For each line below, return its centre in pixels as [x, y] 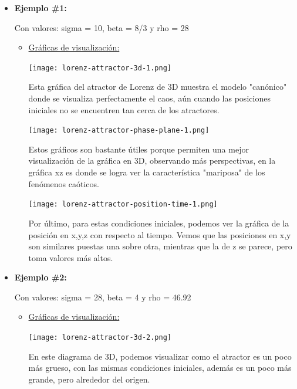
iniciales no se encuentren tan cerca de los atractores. [124, 109]
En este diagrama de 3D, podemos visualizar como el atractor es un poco [160, 356]
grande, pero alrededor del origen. [89, 379]
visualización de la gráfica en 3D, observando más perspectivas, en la [152, 160]
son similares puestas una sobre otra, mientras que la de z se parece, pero [160, 246]
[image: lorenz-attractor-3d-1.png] [100, 68]
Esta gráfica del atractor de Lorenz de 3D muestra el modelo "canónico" [158, 87]
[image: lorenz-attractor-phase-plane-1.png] [119, 131]
